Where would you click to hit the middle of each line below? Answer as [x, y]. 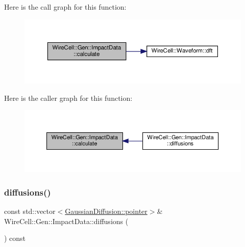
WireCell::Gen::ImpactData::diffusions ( [66, 221]
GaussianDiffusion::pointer [106, 211]
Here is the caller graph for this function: [68, 98]
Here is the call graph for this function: [65, 7]
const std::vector [30, 211]
